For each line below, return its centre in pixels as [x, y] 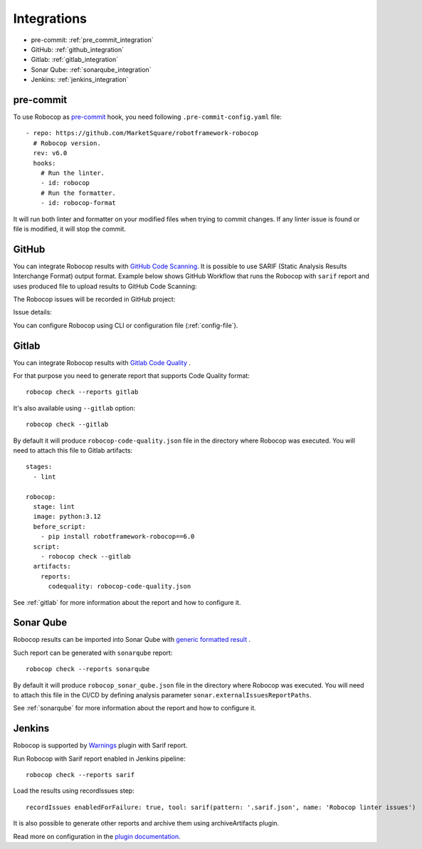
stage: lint [54, 506]
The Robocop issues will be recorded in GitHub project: [94, 299]
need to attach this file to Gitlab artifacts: [73, 450]
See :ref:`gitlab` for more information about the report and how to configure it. [127, 602]
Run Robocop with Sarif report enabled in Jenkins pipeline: [99, 759]
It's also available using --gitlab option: [74, 408]
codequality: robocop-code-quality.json [120, 586]
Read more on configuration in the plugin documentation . [97, 836]
